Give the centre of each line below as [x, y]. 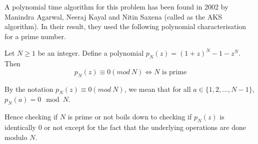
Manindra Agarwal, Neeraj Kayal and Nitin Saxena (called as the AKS [113, 16]
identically [20, 127]
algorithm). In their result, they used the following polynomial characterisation [125, 26]
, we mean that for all [157, 89]
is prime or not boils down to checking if [130, 117]
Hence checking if [31, 117]
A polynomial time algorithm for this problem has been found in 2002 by [116, 7]
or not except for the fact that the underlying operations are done [145, 127]
